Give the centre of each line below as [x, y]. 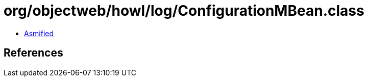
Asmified [39, 33]
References [33, 53]
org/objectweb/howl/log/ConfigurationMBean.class [184, 11]
